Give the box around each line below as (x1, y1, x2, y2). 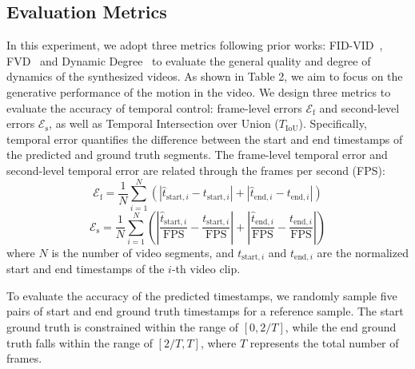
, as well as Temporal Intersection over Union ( (49, 115, 279, 132)
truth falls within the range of (6, 334, 153, 351)
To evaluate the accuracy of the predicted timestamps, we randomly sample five (6, 287, 397, 304)
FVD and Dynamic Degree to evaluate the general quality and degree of (6, 52, 371, 69)
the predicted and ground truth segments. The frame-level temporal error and (6, 146, 388, 163)
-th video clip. (171, 260, 241, 277)
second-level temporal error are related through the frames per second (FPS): (6, 161, 385, 178)
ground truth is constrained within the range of (6, 318, 239, 335)
